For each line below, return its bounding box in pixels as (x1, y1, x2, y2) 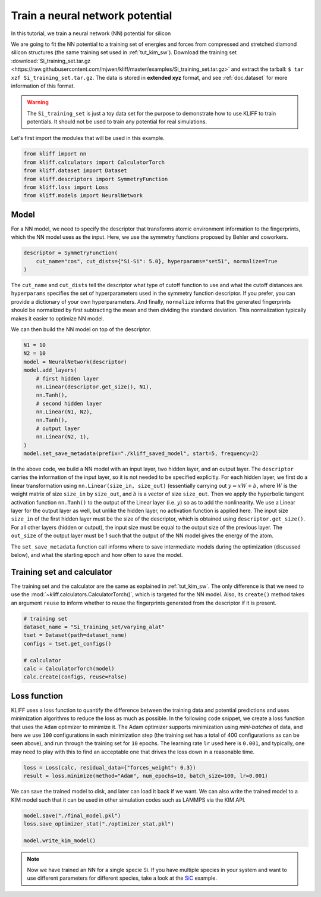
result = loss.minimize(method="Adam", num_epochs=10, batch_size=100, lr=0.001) (23, 773, 269, 780)
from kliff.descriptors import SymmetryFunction (23, 176, 168, 182)
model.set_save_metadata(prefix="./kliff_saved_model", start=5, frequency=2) (23, 450, 259, 457)
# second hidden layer (36, 400, 102, 407)
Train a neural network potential (11, 9, 172, 22)
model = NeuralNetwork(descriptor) (23, 358, 127, 365)
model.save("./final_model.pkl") (23, 812, 121, 819)
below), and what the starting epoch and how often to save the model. (11, 551, 183, 558)
